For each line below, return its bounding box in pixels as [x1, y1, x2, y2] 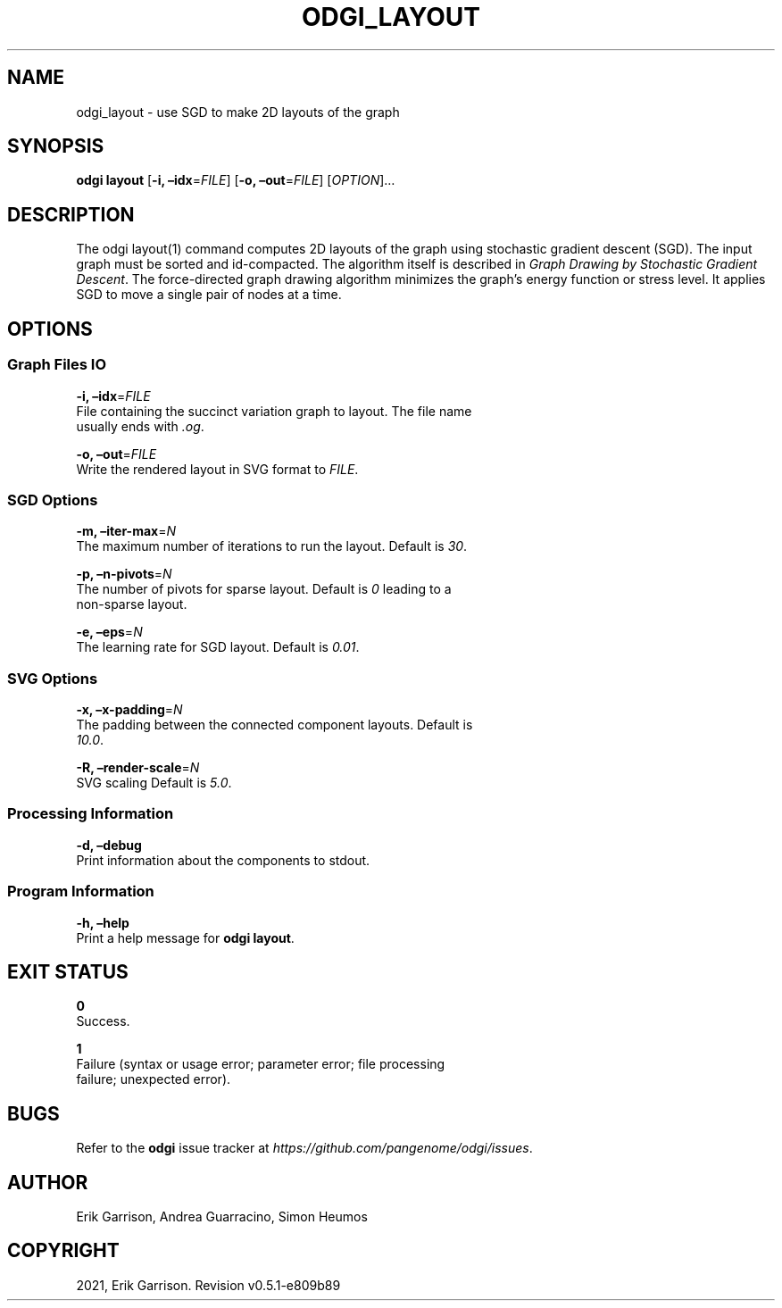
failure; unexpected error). [76, 1071, 231, 1087]
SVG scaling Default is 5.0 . [76, 775, 232, 790]
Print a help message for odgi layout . [76, 929, 295, 946]
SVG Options [7, 669, 98, 687]
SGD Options [7, 490, 98, 509]
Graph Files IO [7, 355, 107, 374]
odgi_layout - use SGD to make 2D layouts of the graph [76, 104, 400, 120]
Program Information [7, 882, 154, 901]
